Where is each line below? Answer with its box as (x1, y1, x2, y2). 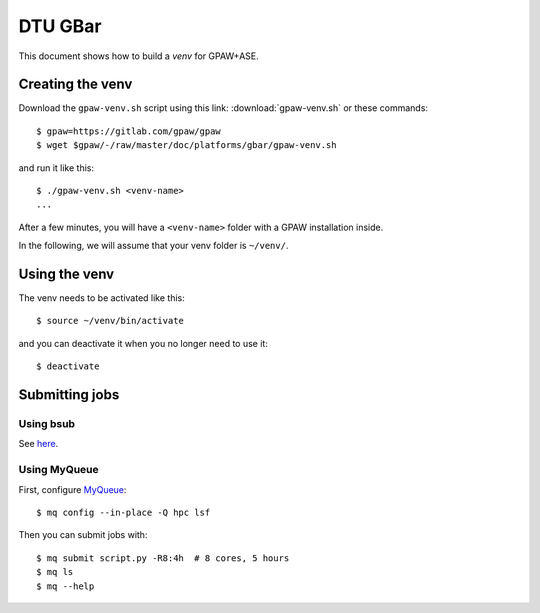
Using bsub (18, 417, 75, 431)
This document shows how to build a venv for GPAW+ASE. (18, 50, 259, 62)
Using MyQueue (18, 463, 99, 477)
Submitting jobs (18, 386, 120, 404)
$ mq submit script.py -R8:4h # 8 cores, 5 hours (36, 552, 290, 564)
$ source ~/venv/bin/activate (36, 315, 185, 327)
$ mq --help (36, 580, 95, 592)
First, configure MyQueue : (18, 483, 127, 495)
